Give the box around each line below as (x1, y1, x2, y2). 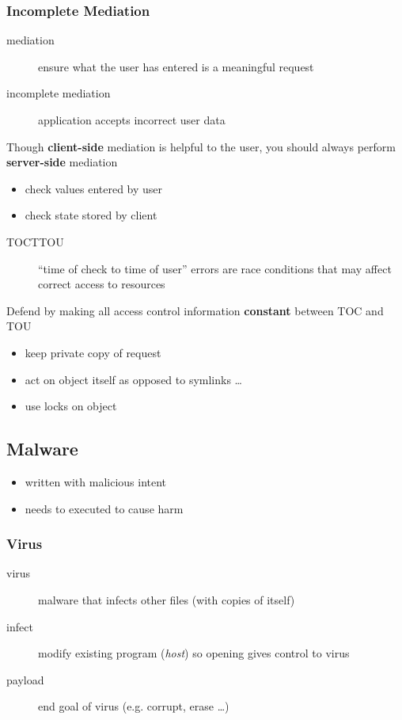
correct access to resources (38, 276, 165, 292)
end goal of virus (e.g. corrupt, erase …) (38, 698, 229, 714)
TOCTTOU (6, 233, 64, 250)
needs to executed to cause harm (25, 500, 184, 516)
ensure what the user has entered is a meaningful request (38, 58, 314, 74)
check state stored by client (25, 207, 157, 223)
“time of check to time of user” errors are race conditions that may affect (38, 260, 392, 276)
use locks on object (25, 398, 117, 414)
